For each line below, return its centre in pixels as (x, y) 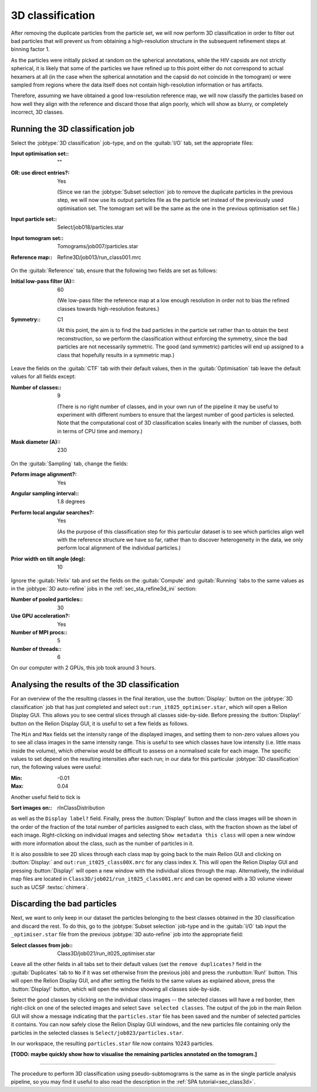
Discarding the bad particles (64, 904)
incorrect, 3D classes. (37, 112)
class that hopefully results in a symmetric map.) (116, 355)
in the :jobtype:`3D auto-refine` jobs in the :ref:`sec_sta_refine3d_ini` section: (104, 588)
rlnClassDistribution (81, 808)
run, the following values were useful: (56, 767)
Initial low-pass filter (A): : (43, 281)
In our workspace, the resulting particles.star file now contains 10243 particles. (112, 1043)
